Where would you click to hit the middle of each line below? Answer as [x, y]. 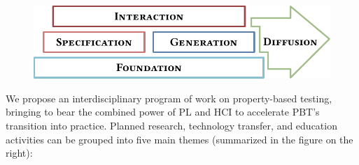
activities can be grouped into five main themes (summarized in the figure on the [179, 139]
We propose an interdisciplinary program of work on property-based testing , [169, 98]
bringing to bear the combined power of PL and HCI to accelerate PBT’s [163, 112]
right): [19, 153]
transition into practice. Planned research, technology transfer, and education [171, 125]
